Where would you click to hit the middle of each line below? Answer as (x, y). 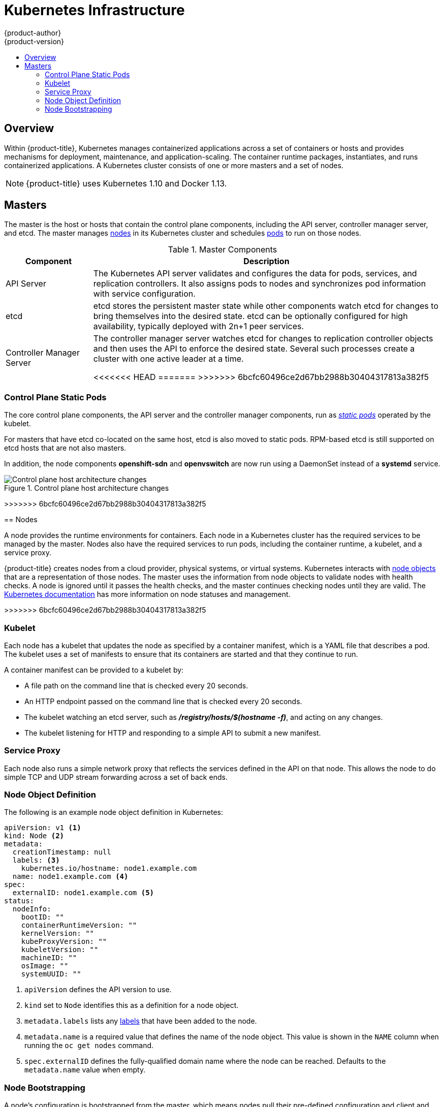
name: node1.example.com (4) (70, 877)
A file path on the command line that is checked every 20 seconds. (136, 685)
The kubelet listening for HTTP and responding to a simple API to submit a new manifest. (173, 733)
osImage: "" (45, 966)
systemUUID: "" (51, 974)
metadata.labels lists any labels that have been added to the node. (141, 1021)
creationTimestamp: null (62, 852)
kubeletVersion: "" (60, 950)
